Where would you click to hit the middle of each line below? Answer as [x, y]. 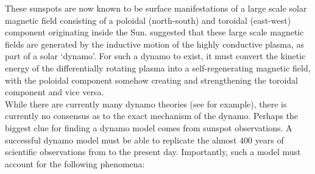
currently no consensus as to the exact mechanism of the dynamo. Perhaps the [152, 116]
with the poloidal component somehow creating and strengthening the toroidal [151, 80]
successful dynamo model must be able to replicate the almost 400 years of [144, 140]
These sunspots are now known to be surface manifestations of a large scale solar [156, 8]
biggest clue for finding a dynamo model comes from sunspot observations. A [149, 127]
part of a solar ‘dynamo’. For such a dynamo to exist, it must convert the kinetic [155, 56]
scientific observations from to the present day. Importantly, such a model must [153, 152]
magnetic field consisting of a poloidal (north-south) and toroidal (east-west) [148, 20]
